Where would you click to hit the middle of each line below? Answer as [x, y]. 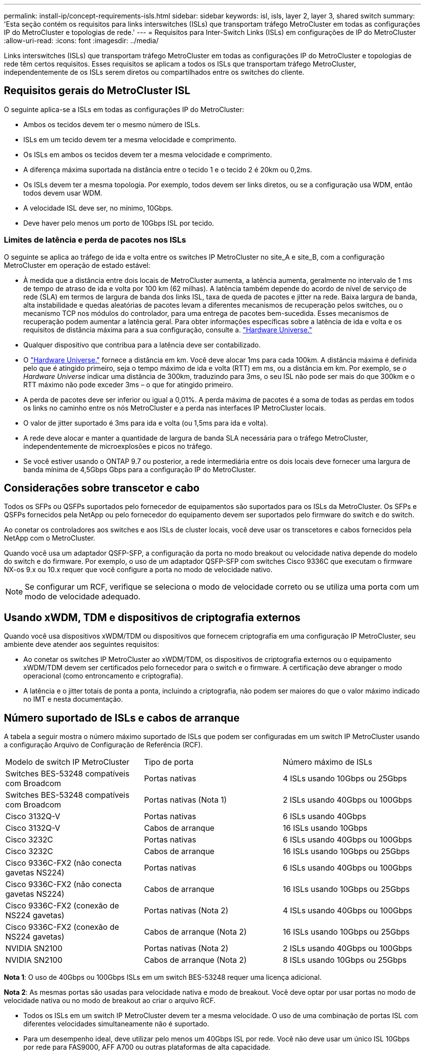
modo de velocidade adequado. [83, 597]
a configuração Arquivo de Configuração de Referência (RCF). [103, 745]
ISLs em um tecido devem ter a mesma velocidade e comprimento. [130, 139]
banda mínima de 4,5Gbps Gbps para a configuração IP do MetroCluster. [140, 469]
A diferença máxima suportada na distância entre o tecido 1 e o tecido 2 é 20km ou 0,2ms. [168, 169]
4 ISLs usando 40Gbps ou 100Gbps [347, 911]
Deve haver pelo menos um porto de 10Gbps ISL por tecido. [119, 223]
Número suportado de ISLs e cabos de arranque [122, 718]
